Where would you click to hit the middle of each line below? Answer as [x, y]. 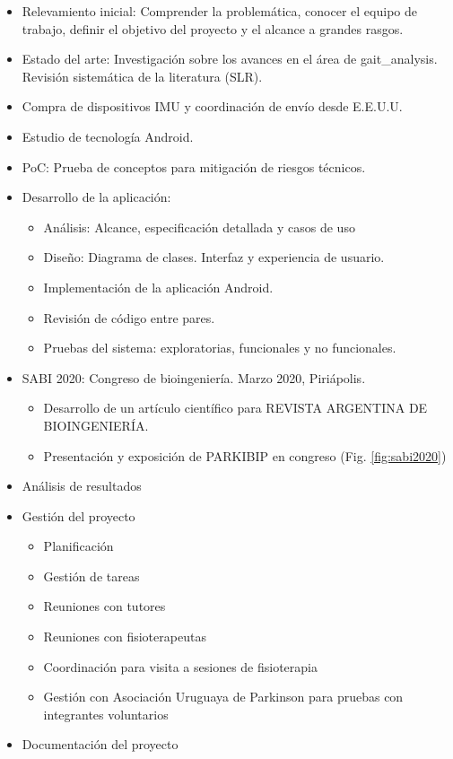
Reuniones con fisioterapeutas [125, 637]
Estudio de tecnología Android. [108, 136]
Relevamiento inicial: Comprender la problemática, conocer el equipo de [219, 11]
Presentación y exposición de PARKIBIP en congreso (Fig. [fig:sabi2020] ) [245, 455]
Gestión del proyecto [78, 515]
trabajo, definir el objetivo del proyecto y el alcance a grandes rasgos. [213, 28]
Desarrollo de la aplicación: [96, 197]
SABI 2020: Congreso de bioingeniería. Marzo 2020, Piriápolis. [194, 377]
